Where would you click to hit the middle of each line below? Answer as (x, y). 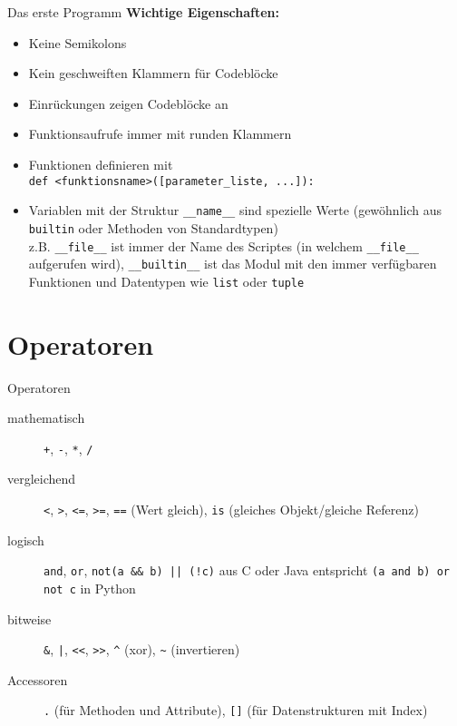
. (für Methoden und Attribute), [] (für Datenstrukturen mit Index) (236, 710)
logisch (26, 540)
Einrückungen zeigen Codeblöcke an (128, 103)
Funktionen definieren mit (101, 164)
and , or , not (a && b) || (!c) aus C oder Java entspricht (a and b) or (247, 570)
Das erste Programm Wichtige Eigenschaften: (143, 12)
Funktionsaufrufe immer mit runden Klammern (160, 134)
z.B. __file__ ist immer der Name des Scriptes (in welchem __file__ (224, 245)
